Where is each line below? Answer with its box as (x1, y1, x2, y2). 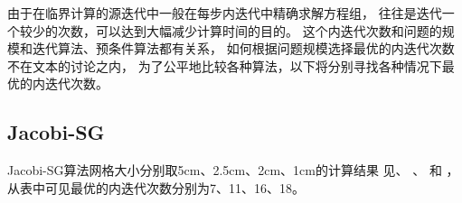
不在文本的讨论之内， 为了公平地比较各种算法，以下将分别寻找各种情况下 (7, 56, 442, 75)
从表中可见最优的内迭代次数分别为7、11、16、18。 (7, 178, 305, 197)
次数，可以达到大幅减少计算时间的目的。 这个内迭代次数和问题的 (57, 21, 442, 40)
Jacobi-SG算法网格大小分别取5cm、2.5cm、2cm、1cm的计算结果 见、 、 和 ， (7, 161, 459, 180)
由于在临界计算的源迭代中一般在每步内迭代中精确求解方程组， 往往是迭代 (7, 4, 442, 22)
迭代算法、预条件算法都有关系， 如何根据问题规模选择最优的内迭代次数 (32, 39, 455, 58)
